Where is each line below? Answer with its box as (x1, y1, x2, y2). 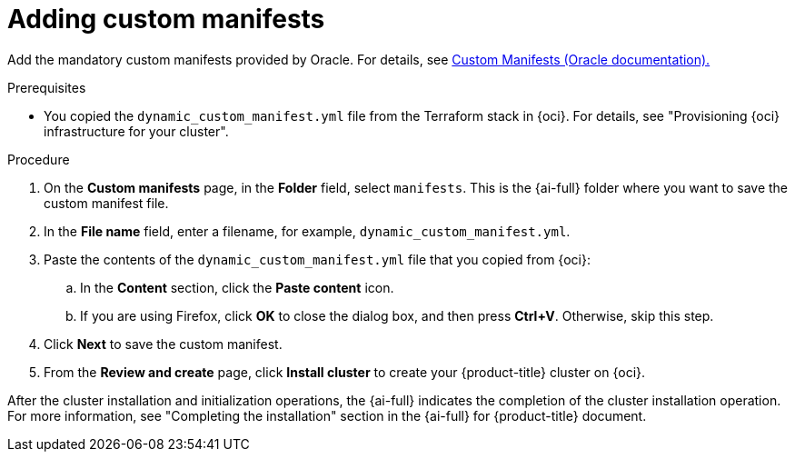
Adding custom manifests (7, 4, 325, 35)
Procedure (7, 151, 70, 167)
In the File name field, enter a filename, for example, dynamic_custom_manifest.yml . (44, 223, 571, 239)
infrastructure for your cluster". (44, 123, 229, 139)
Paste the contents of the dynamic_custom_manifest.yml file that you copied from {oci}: (44, 251, 591, 267)
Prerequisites (7, 79, 86, 95)
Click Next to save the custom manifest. (44, 335, 283, 352)
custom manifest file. (44, 195, 169, 211)
